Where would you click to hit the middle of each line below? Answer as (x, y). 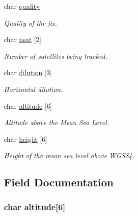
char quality (22, 6)
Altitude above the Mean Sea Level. (56, 122)
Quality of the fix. (31, 22)
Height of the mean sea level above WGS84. (69, 155)
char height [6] (26, 139)
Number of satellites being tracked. (56, 56)
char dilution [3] (28, 72)
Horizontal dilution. (33, 89)
